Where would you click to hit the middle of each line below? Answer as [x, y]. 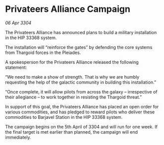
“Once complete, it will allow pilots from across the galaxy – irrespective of [81, 92]
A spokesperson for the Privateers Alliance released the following [72, 62]
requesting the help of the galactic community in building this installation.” [81, 82]
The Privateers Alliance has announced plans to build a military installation [81, 32]
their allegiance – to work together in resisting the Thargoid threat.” [74, 97]
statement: [16, 67]
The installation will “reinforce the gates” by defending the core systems [79, 47]
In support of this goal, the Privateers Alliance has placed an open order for [82, 106]
